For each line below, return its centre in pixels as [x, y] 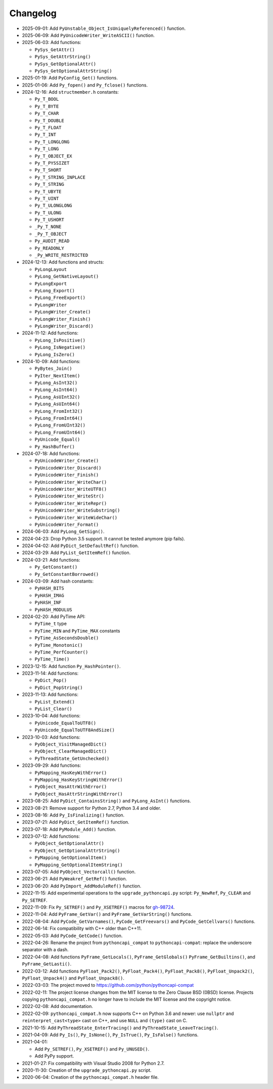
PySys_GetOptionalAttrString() [73, 71]
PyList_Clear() [54, 709]
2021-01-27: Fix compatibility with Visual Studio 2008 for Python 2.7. [93, 1063]
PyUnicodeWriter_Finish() [67, 475]
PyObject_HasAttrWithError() [71, 787]
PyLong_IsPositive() [60, 340]
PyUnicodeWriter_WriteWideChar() [76, 517]
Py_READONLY [49, 248]
